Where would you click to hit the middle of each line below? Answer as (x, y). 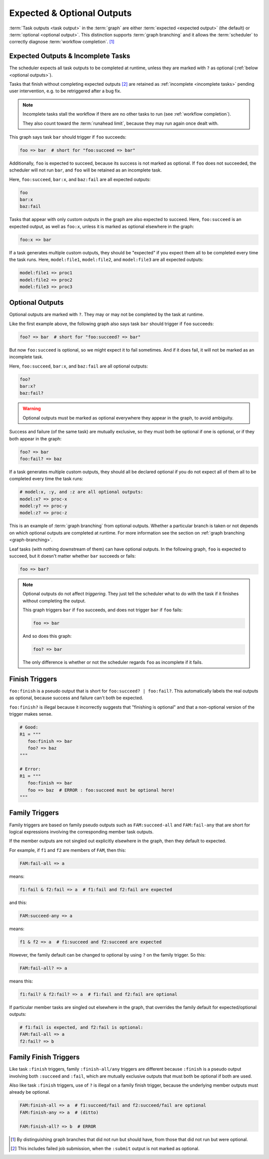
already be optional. (30, 1092)
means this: (21, 981)
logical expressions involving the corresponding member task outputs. (81, 832)
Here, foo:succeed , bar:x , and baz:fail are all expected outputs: (80, 179)
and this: (18, 902)
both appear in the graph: (35, 438)
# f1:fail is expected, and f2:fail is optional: (81, 1027)
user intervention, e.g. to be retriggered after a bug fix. (65, 91)
